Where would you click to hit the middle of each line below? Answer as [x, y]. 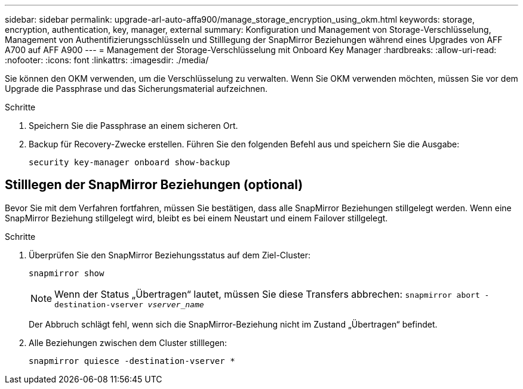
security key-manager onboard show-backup [130, 162]
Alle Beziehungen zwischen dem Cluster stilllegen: [128, 342]
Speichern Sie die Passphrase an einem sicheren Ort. [133, 126]
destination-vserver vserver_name [129, 304]
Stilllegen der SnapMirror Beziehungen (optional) [154, 185]
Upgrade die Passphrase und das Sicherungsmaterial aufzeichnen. [136, 89]
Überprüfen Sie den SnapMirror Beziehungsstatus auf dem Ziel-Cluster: [170, 255]
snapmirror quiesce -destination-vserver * [132, 361]
